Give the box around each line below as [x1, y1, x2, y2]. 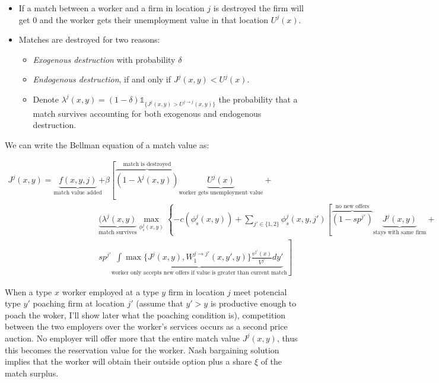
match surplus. [5, 366, 59, 379]
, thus [276, 331, 298, 344]
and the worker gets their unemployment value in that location [39, 13, 268, 25]
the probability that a [218, 92, 298, 105]
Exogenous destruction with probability [33, 53, 176, 65]
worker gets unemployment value [179, 189, 263, 196]
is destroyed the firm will [213, 2, 304, 14]
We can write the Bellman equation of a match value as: [5, 138, 209, 151]
